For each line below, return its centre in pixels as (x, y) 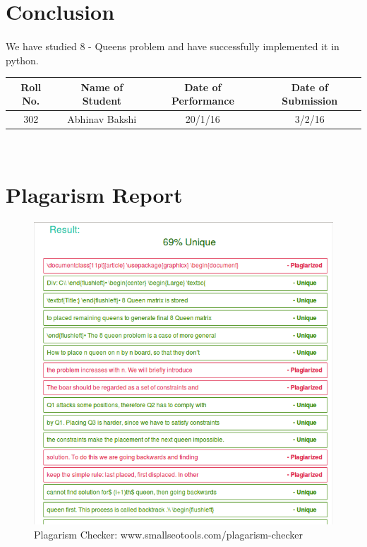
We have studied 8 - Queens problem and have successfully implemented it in (173, 46)
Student (102, 101)
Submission (310, 101)
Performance (203, 101)
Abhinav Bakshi (102, 119)
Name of (102, 87)
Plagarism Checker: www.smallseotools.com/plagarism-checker (169, 534)
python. (22, 60)
